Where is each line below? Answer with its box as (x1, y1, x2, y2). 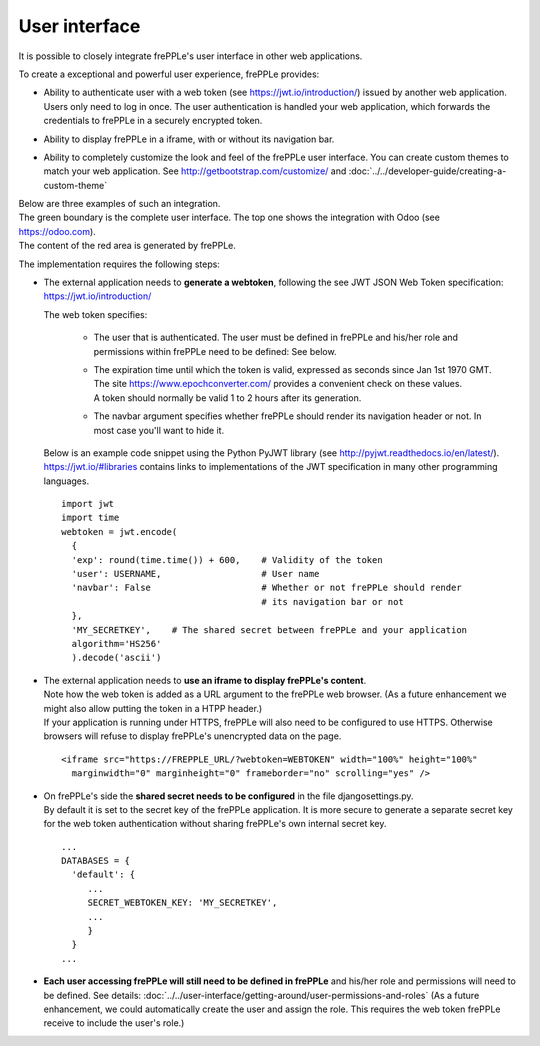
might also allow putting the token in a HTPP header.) (43, 702, 263, 714)
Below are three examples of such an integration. (18, 198, 221, 210)
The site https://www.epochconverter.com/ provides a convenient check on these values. (93, 378, 463, 390)
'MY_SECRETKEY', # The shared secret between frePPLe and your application (71, 624, 468, 635)
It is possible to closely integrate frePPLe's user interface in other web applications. (18, 50, 363, 62)
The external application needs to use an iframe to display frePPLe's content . (43, 674, 367, 686)
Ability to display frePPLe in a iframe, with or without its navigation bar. (43, 133, 335, 145)
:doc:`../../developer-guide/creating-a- (348, 165, 507, 177)
